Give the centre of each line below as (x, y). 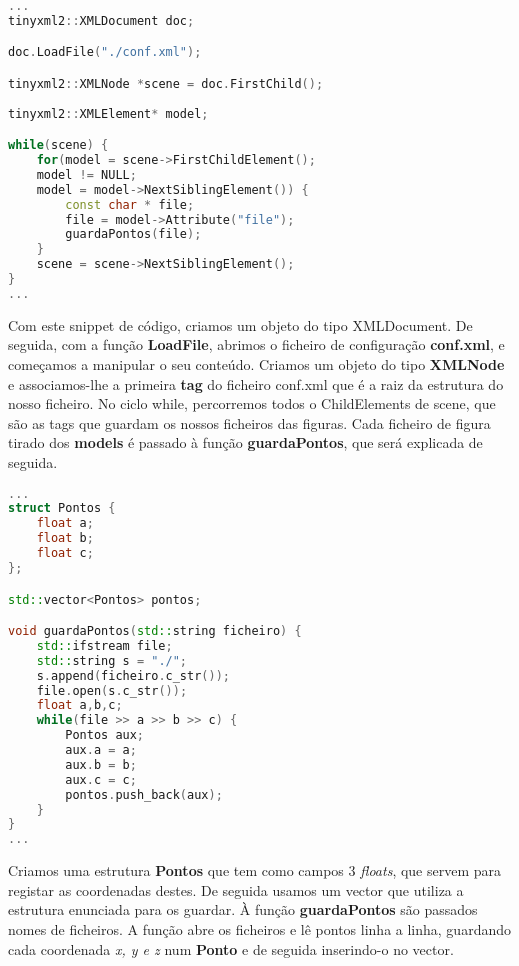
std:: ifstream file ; (104, 645)
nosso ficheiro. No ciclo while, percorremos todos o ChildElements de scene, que (252, 403)
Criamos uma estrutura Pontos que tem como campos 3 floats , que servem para (255, 870)
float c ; (65, 553)
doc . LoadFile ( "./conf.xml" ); (105, 52)
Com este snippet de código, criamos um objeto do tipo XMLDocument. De (240, 324)
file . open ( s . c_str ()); (112, 690)
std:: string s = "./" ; (112, 660)
